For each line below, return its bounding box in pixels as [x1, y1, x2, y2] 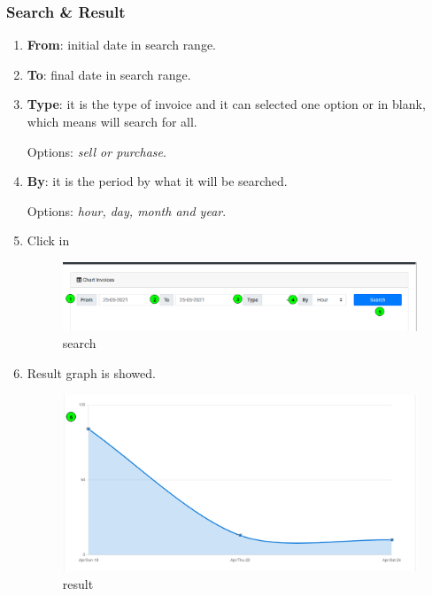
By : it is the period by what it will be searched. [27, 172, 288, 190]
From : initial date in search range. [27, 35, 217, 54]
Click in [27, 231, 70, 250]
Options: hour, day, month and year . [27, 201, 227, 220]
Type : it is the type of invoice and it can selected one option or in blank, [27, 95, 426, 113]
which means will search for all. [27, 112, 197, 130]
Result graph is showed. [27, 363, 156, 382]
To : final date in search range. [27, 65, 191, 83]
